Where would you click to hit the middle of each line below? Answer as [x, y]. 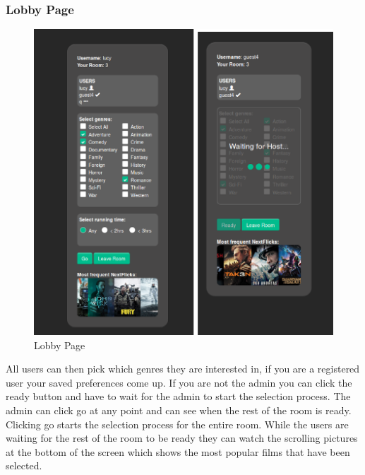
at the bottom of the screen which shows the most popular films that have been [178, 451]
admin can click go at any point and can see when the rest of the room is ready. [179, 410]
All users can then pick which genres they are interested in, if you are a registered [183, 369]
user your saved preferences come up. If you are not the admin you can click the [179, 382]
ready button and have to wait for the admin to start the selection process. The [178, 396]
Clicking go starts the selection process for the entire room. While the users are [177, 424]
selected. [24, 465]
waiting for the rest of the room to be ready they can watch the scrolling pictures [182, 438]
